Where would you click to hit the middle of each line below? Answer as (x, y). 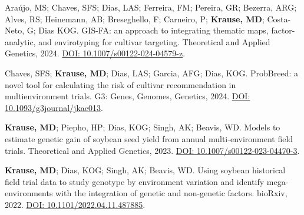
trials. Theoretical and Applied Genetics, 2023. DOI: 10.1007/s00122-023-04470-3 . (152, 150)
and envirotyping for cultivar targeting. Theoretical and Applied (154, 41)
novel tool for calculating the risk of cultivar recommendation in (120, 84)
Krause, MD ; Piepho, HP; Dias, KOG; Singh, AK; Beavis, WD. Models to (143, 127)
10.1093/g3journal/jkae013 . (54, 107)
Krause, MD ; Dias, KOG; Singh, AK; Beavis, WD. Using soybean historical (145, 170)
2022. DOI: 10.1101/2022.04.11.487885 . (75, 204)
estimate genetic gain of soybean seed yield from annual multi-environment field (149, 138)
